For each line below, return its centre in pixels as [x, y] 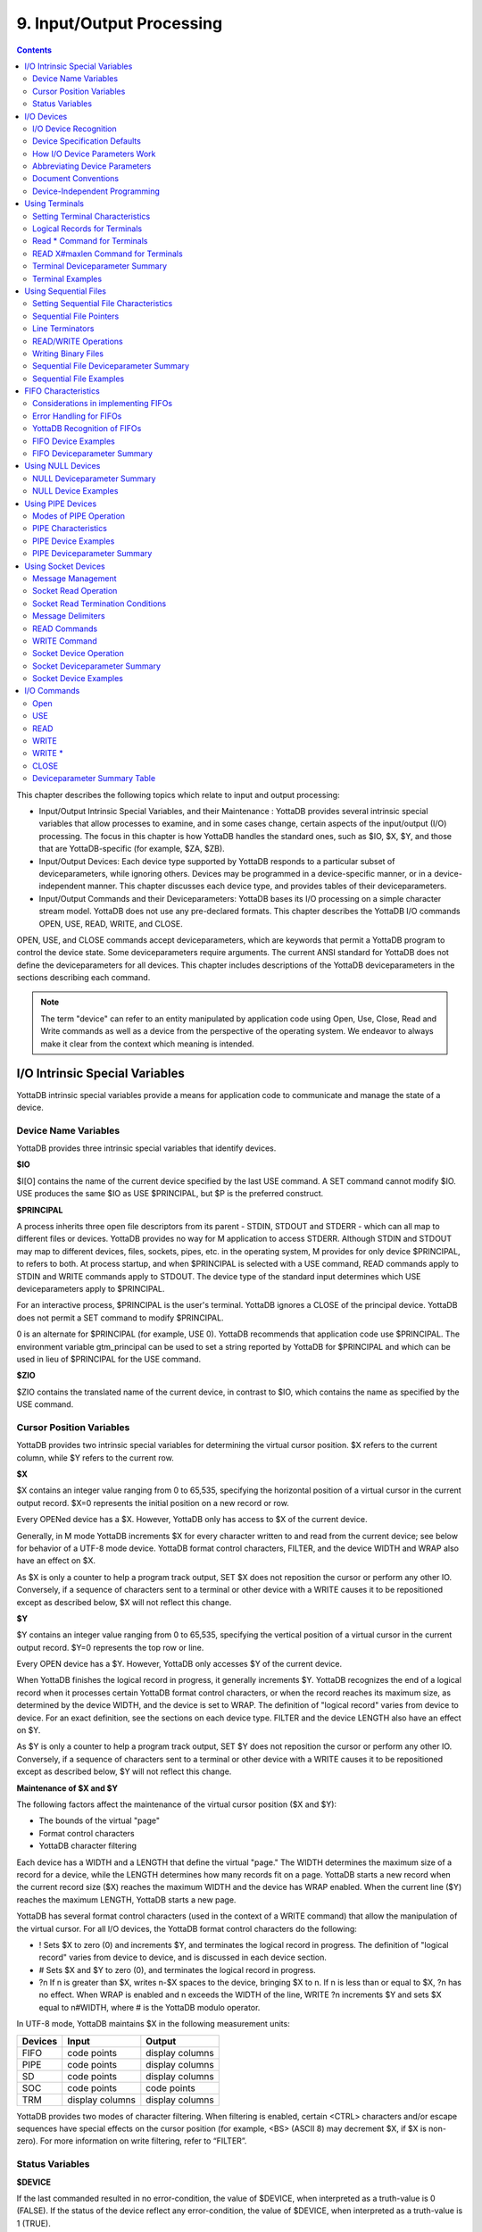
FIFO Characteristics [62, 391]
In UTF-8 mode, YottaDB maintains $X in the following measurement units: [153, 2024]
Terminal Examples [67, 279]
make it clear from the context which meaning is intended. [147, 1044]
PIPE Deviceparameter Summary [92, 554]
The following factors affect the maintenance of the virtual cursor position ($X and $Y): [177, 1804]
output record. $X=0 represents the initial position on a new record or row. [153, 1503]
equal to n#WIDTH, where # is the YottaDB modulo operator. [150, 2007]
